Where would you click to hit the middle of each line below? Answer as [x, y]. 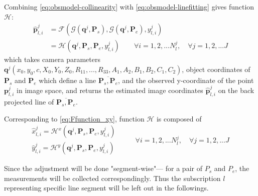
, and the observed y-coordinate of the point [186, 80]
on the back [236, 90]
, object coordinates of [216, 69]
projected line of [29, 101]
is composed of [179, 118]
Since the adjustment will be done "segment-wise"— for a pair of [103, 168]
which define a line [68, 80]
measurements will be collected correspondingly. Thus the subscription [112, 178]
